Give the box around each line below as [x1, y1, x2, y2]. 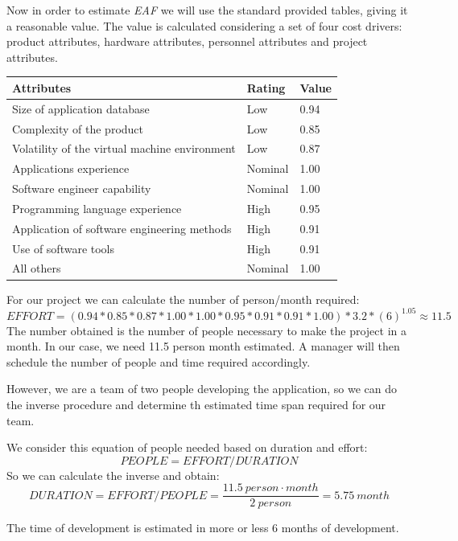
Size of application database [12, 100, 150, 117]
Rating [246, 79, 286, 96]
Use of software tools [12, 240, 115, 256]
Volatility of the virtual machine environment [12, 140, 236, 157]
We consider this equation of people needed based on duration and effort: [6, 439, 368, 456]
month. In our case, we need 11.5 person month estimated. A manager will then [6, 338, 400, 355]
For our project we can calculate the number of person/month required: [6, 290, 360, 307]
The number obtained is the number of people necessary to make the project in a [6, 322, 406, 338]
